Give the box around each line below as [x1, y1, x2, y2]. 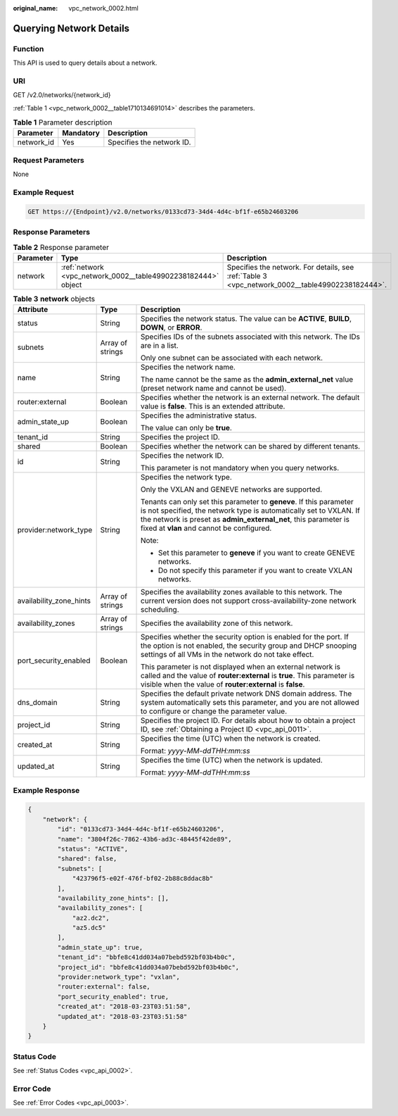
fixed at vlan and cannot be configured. [141, 523, 272, 533]
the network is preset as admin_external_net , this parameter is [141, 515, 349, 525]
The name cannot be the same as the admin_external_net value [141, 375, 354, 384]
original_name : [13, 4, 58, 12]
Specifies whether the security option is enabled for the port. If [141, 632, 349, 642]
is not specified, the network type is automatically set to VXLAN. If [141, 506, 360, 515]
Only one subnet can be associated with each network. [141, 353, 323, 363]
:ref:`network [60, 262, 105, 272]
